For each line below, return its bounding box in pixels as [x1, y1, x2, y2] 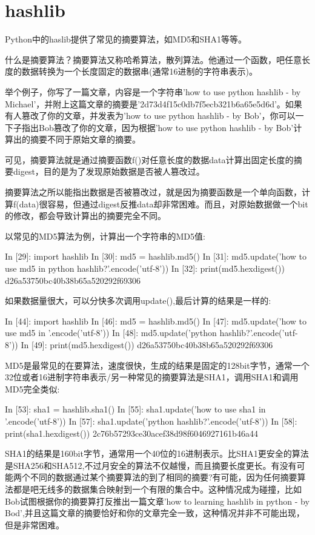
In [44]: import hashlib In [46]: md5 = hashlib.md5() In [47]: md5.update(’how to [5, 314, 307, 327]
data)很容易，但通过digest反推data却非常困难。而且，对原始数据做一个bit [19, 197, 308, 210]
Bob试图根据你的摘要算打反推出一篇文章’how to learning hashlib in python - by [5, 494, 310, 507]
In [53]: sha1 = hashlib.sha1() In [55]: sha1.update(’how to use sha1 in [5, 403, 266, 416]
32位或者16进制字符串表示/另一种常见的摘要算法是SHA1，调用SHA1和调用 [5, 371, 299, 383]
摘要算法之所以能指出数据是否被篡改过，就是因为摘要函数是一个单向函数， [5, 186, 302, 198]
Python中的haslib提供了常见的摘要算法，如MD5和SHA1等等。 [5, 33, 247, 45]
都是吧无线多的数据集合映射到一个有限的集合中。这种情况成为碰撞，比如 [13, 482, 302, 495]
